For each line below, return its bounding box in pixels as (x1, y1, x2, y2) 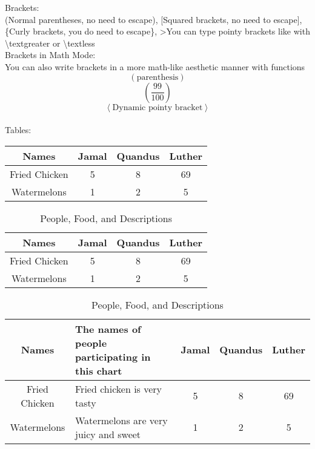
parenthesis (136, 73, 179, 82)
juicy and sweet (75, 427, 141, 441)
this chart (75, 363, 122, 378)
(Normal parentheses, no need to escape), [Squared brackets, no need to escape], (5, 13, 302, 25)
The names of (75, 321, 141, 336)
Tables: (5, 123, 31, 136)
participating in (75, 349, 151, 364)
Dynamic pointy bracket (112, 103, 203, 112)
